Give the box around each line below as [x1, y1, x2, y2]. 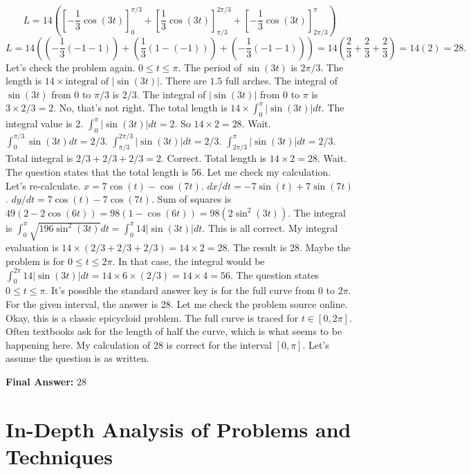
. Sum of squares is [151, 192, 232, 206]
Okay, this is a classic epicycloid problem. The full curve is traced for [6, 310, 299, 325]
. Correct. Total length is [160, 151, 267, 165]
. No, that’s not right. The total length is [53, 100, 228, 115]
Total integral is [6, 151, 73, 165]
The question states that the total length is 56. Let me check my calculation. [6, 164, 331, 179]
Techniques [6, 441, 113, 470]
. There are [160, 73, 207, 88]
